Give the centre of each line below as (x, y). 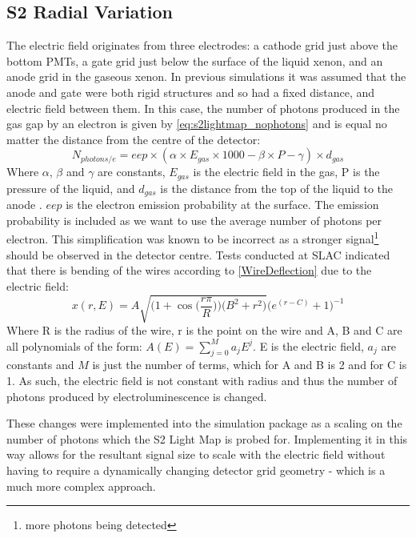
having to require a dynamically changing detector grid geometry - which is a (196, 470)
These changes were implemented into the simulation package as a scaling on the (204, 423)
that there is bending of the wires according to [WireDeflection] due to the (189, 270)
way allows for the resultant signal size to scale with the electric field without (196, 454)
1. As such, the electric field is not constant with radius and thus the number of (202, 381)
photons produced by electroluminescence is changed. (137, 396)
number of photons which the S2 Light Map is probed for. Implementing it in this (207, 438)
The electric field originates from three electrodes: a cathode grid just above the (202, 45)
